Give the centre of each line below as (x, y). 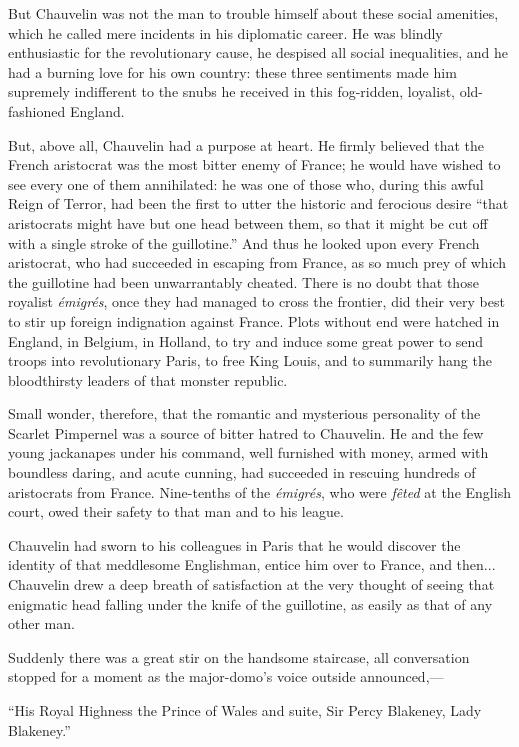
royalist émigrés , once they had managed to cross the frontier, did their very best (256, 301)
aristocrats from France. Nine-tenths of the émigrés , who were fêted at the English (259, 491)
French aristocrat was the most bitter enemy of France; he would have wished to (254, 164)
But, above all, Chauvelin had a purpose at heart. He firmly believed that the (246, 144)
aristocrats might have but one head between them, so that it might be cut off (248, 222)
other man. (41, 623)
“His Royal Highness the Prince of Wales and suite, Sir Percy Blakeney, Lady (245, 710)
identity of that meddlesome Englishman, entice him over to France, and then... (252, 564)
